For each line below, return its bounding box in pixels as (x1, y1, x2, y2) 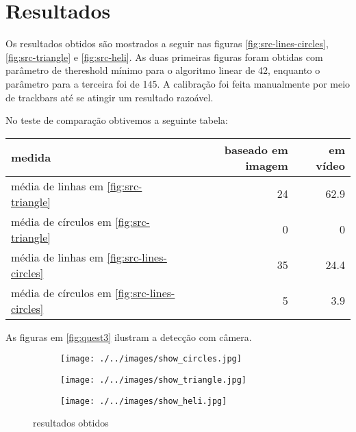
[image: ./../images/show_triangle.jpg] (60, 374, 247, 385)
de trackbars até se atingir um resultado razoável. (5, 90, 214, 104)
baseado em (224, 141, 288, 157)
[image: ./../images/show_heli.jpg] (60, 396, 227, 406)
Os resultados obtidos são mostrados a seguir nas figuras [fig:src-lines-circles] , (5, 36, 329, 51)
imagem (245, 157, 288, 173)
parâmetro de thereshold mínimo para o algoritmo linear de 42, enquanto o (5, 63, 320, 77)
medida (11, 149, 51, 166)
